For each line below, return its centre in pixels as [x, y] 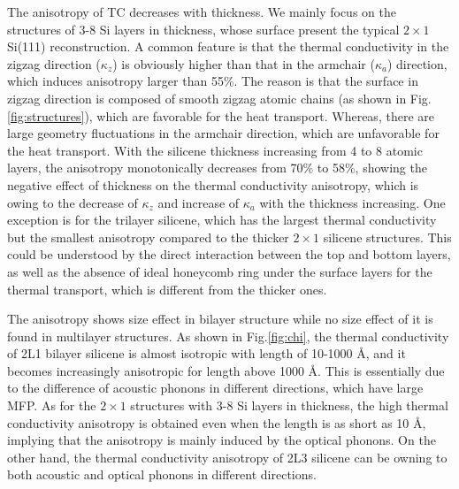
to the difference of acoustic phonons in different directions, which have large [215, 388]
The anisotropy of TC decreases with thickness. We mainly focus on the [202, 11]
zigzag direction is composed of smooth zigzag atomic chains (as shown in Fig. [219, 98]
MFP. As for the [52, 405]
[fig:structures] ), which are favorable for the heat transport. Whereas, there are [221, 115]
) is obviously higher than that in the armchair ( [244, 63]
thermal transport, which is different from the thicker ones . [167, 289]
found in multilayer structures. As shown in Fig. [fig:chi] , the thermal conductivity [228, 336]
